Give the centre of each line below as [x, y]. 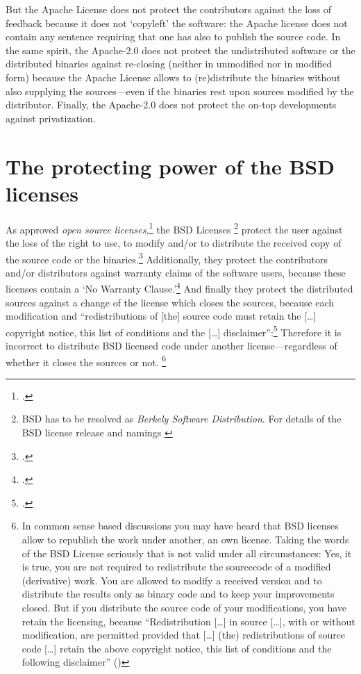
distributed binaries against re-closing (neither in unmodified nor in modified [169, 64]
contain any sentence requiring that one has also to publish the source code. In [173, 36]
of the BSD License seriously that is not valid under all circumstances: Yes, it [187, 553]
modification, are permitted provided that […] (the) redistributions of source [184, 635]
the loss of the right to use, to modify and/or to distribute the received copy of [174, 242]
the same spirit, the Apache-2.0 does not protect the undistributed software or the [180, 50]
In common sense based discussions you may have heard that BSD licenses [180, 526]
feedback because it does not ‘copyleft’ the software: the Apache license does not [177, 23]
